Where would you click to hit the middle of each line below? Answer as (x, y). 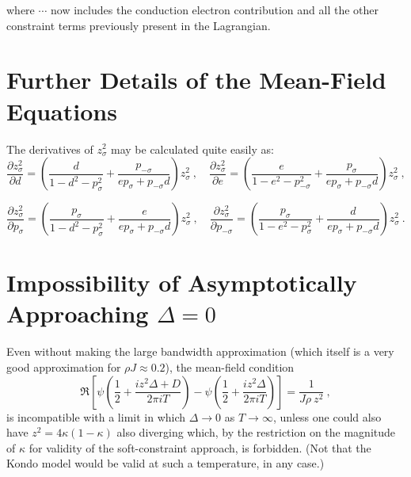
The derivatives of (50, 149)
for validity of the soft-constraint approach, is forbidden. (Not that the (200, 447)
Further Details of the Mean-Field (196, 80)
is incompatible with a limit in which (96, 416)
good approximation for (64, 367)
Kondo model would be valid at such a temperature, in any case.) (166, 463)
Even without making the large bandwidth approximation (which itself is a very (200, 351)
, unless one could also (327, 416)
